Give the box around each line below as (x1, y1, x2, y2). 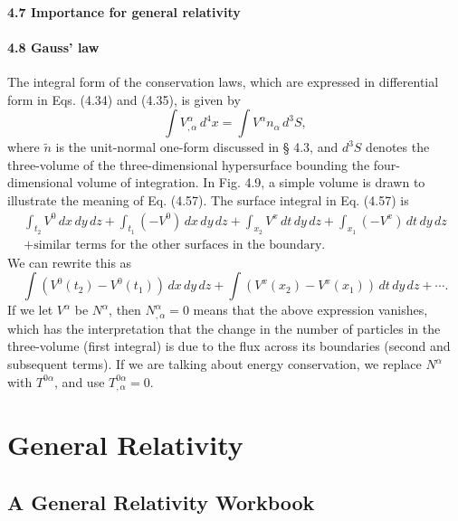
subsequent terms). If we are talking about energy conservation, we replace (7, 355, 422, 374)
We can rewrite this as (7, 252, 132, 271)
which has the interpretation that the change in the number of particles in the (7, 318, 441, 337)
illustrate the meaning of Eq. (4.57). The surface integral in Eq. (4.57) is (7, 190, 409, 209)
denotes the (366, 137, 430, 156)
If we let (7, 300, 53, 319)
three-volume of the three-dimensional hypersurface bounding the (7, 155, 370, 174)
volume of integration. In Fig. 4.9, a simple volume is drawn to (77, 173, 425, 192)
